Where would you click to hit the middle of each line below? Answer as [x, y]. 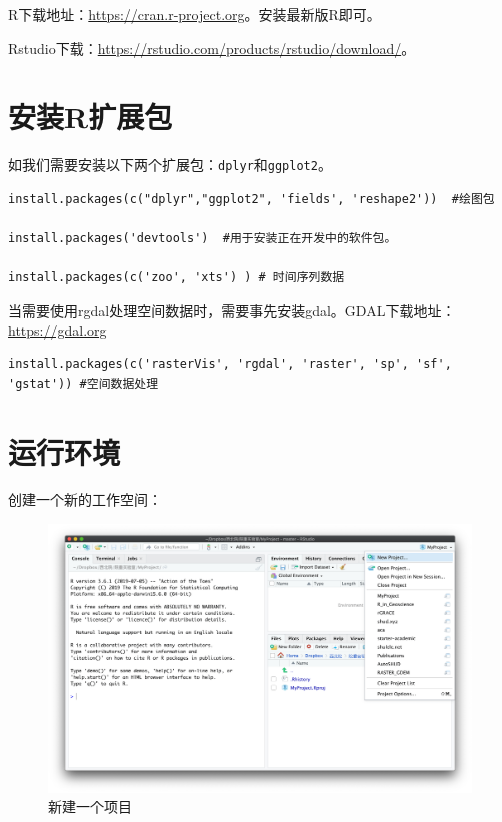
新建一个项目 [90, 806]
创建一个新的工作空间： [85, 499]
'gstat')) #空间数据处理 [83, 383]
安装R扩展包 [90, 116]
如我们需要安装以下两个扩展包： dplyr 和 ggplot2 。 [170, 164]
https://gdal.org [57, 329]
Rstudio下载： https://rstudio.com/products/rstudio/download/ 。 [212, 47]
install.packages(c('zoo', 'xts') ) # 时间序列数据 [176, 277]
